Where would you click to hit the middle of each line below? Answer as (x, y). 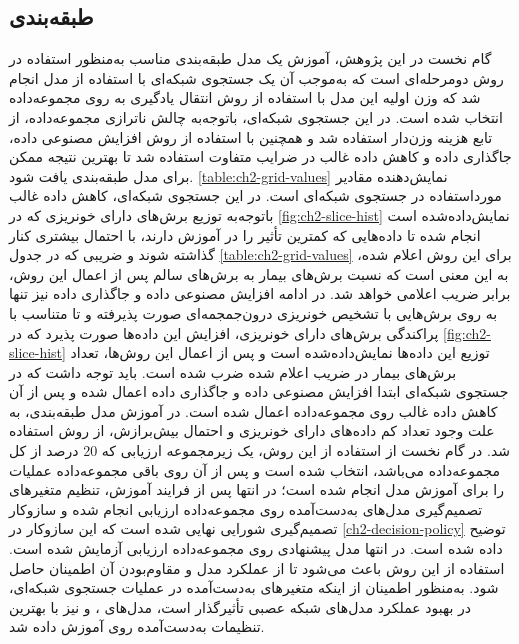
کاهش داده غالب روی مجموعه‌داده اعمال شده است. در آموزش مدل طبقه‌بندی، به (253, 410)
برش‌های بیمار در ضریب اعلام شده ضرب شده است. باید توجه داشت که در (233, 371)
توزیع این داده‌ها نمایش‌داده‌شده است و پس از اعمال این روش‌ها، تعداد (280, 352)
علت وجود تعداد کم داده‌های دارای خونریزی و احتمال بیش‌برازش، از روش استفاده (252, 430)
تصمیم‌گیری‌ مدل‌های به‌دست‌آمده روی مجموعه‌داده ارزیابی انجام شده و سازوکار (246, 508)
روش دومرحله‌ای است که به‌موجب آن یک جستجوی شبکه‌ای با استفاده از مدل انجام (256, 77)
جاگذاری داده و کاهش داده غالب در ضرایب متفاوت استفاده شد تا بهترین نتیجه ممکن (260, 156)
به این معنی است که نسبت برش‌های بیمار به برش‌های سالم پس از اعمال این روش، (259, 273)
